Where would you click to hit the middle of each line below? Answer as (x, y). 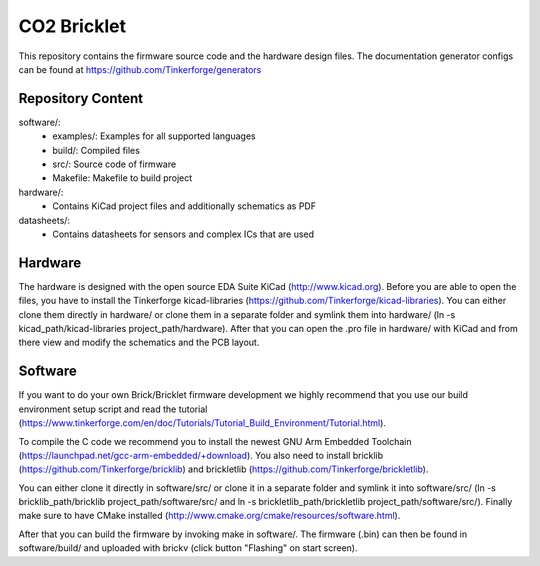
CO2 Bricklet (72, 26)
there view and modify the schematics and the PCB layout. (139, 342)
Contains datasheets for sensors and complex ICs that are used (183, 234)
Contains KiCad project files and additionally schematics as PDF (184, 206)
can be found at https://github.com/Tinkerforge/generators (140, 69)
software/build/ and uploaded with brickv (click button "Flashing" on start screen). (188, 548)
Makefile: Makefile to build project (122, 178)
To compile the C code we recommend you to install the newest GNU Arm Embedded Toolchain (215, 441)
